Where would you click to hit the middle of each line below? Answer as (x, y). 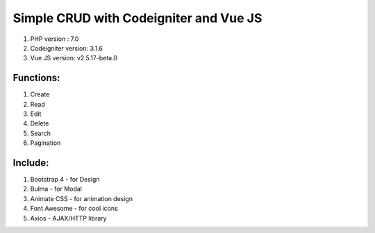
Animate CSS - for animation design (82, 198)
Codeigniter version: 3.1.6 (67, 48)
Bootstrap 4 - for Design (65, 180)
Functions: (36, 78)
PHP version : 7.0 (55, 39)
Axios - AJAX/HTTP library (68, 218)
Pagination (45, 143)
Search (41, 133)
